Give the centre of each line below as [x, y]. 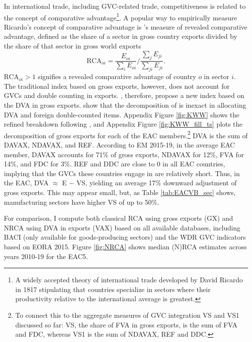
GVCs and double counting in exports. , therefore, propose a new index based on [124, 95]
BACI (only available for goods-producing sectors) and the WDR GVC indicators [125, 237]
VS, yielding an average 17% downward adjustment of [157, 183]
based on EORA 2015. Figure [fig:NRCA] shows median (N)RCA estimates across [126, 246]
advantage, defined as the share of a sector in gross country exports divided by [121, 36]
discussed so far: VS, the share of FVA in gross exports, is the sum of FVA [126, 324]
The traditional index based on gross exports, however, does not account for [117, 86]
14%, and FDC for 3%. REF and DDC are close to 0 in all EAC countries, [115, 164]
